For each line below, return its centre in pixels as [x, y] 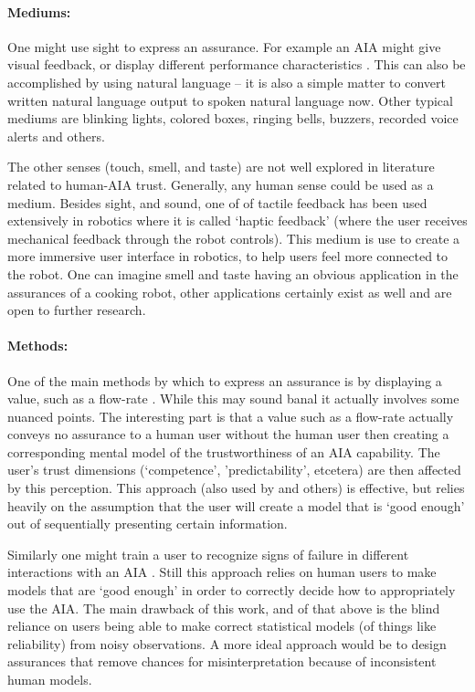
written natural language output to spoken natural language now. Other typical [230, 100]
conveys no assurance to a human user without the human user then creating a [228, 434]
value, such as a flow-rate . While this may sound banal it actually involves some [233, 398]
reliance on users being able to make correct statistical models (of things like [222, 626]
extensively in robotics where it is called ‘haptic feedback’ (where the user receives [237, 220]
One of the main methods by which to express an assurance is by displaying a [225, 380]
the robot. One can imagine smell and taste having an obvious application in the [233, 273]
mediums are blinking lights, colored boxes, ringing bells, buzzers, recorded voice [233, 118]
